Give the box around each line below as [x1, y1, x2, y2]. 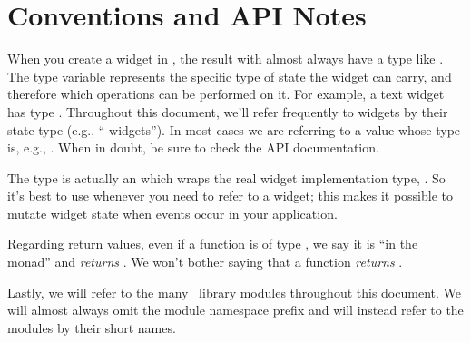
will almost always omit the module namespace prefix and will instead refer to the [7, 300, 464, 319]
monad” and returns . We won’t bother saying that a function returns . [7, 252, 403, 271]
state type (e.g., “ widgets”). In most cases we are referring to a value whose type [7, 120, 461, 139]
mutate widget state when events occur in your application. [7, 203, 338, 222]
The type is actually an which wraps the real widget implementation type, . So [7, 168, 446, 187]
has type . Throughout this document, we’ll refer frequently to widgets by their [7, 102, 448, 121]
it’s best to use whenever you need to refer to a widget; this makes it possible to [7, 186, 453, 205]
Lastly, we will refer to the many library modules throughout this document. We [7, 282, 461, 301]
